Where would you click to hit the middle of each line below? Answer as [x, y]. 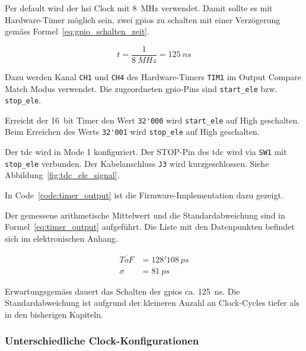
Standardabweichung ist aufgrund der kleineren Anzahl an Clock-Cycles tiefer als [152, 303]
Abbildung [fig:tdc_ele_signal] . [62, 175]
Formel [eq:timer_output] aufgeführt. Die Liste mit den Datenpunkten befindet [150, 227]
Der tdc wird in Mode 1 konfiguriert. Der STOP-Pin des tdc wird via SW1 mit [146, 152]
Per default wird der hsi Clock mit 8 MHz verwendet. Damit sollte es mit [139, 8]
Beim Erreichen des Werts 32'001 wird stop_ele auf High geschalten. [132, 132]
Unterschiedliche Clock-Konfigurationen [102, 341]
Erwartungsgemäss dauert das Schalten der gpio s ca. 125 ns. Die [122, 291]
